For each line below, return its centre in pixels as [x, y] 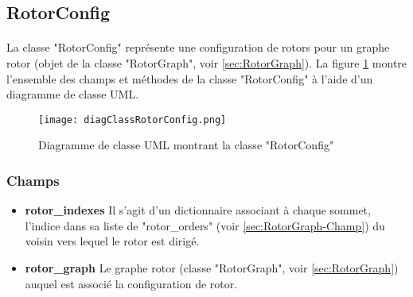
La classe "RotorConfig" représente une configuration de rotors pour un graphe [198, 47]
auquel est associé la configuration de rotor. [131, 283]
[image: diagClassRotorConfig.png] [132, 120]
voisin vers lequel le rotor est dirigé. [112, 241]
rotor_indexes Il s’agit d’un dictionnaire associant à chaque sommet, [198, 210]
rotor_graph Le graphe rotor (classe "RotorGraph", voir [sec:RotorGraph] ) [212, 268]
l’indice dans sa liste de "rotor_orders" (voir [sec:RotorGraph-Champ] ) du [205, 225]
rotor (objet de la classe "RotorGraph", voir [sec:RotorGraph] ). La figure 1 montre [207, 62]
